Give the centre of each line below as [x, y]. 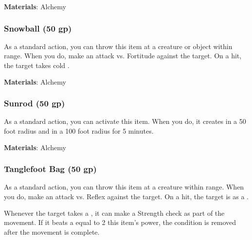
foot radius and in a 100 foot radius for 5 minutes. [79, 131]
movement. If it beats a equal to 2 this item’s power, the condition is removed [120, 222]
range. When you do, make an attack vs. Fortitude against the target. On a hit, [123, 56]
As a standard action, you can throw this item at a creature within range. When [124, 187]
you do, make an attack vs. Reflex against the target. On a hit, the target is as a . [126, 196]
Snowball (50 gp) [38, 28]
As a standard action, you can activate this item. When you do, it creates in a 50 [125, 121]
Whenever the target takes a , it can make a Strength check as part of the [114, 213]
